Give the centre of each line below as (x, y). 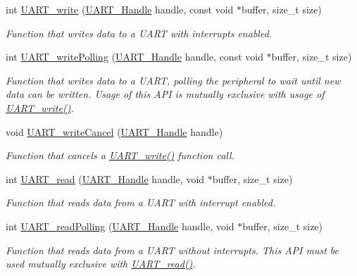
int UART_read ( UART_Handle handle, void (105, 178)
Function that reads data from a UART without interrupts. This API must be (173, 250)
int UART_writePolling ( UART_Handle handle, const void (134, 57)
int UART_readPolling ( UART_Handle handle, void (120, 226)
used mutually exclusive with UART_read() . (101, 264)
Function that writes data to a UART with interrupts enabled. (139, 33)
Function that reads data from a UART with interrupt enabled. (141, 202)
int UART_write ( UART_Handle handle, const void (120, 9)
